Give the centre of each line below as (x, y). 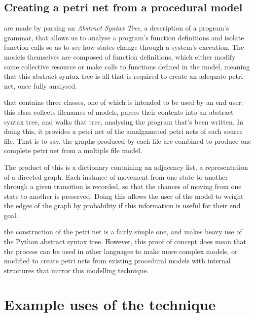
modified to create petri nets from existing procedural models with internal (117, 261)
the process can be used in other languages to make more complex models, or (121, 251)
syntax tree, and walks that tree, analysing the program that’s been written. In (124, 121)
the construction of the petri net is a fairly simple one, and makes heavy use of (123, 232)
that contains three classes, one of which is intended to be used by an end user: (124, 102)
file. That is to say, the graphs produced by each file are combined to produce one (127, 141)
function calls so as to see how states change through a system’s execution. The (124, 47)
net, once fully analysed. (41, 85)
